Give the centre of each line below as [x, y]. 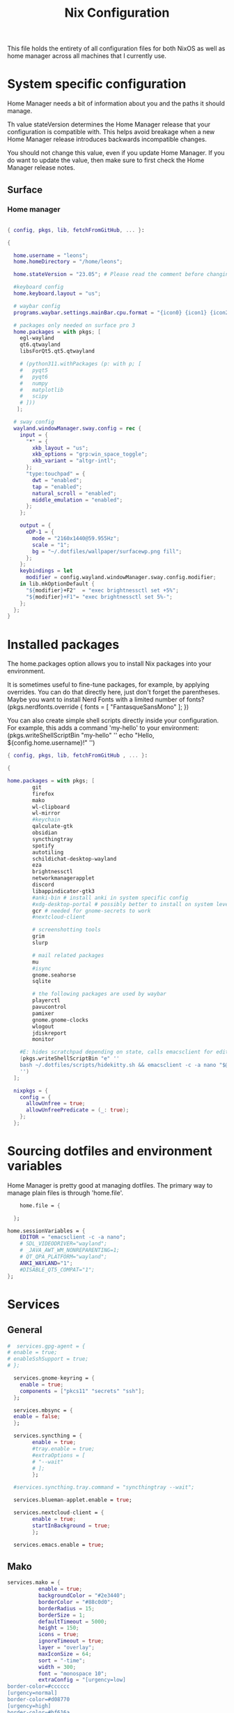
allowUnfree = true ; [55, 1104]
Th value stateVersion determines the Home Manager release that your [109, 124]
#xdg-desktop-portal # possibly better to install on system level [132, 904]
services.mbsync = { [43, 1410]
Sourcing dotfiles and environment [110, 1151]
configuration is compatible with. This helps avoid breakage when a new [111, 132]
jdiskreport [50, 1033]
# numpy [34, 383]
